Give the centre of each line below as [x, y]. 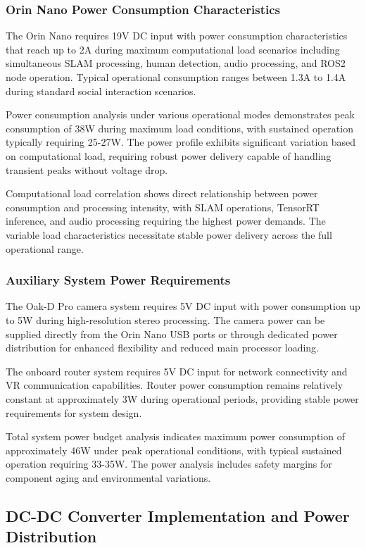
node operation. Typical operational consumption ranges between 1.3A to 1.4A [176, 77]
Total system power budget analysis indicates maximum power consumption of [175, 436]
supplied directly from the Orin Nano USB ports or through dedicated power [172, 334]
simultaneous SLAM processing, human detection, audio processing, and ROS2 [176, 63]
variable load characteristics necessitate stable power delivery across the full [169, 234]
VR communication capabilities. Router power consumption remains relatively [175, 385]
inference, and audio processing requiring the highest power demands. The [166, 221]
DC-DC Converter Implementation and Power [178, 515]
